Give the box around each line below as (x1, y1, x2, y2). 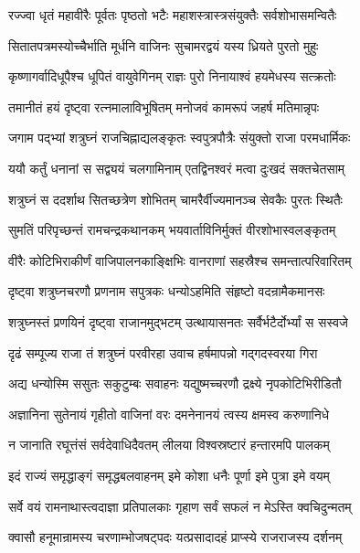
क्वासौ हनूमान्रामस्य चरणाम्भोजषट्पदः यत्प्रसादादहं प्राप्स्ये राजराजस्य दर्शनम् (8, 527, 343, 547)
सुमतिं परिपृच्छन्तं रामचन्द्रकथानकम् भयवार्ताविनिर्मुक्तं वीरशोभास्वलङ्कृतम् (8, 220, 336, 239)
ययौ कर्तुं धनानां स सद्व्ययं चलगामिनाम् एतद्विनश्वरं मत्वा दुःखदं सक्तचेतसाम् (8, 158, 345, 177)
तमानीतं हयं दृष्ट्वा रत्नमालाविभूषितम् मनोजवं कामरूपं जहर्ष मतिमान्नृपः (8, 97, 320, 116)
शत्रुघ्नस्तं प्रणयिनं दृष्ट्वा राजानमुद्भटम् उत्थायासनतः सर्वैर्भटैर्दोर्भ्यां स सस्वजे (8, 312, 348, 331)
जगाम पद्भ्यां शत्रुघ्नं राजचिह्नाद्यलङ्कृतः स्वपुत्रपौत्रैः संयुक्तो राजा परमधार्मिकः (8, 128, 351, 147)
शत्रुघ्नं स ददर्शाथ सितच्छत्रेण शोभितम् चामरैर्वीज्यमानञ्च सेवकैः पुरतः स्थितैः (8, 189, 343, 208)
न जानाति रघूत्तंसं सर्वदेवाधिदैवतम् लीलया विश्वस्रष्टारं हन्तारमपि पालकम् (8, 435, 330, 454)
